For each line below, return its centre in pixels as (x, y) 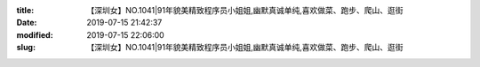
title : (25, 10)
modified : (35, 34)
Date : (27, 23)
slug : (26, 48)
